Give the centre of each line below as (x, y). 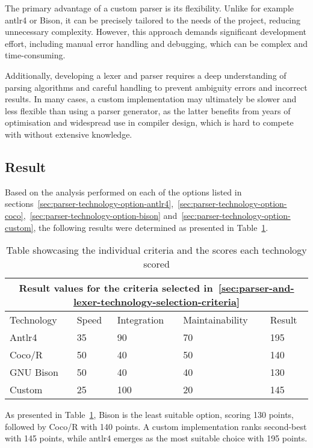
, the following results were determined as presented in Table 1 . (151, 227)
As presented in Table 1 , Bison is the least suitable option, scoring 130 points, (149, 415)
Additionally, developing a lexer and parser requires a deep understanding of (146, 75)
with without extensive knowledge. (69, 134)
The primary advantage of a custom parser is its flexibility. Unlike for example (150, 8)
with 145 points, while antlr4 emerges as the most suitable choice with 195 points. (156, 438)
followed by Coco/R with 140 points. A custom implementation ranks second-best (156, 426)
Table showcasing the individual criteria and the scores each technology (156, 250)
